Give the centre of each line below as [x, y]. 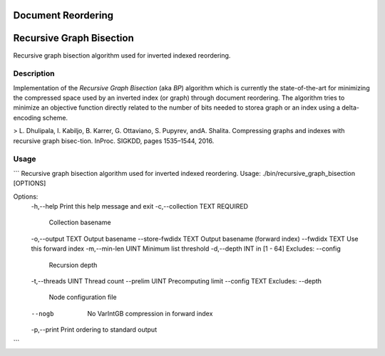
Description [34, 73]
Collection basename [80, 222]
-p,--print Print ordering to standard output [94, 330]
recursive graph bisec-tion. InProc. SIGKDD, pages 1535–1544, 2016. [114, 141]
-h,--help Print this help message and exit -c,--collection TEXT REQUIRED [140, 206]
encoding [27, 117]
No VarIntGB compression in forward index [150, 313]
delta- [350, 108]
